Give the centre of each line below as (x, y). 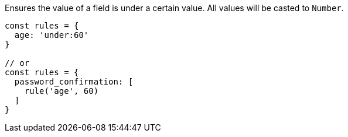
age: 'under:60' (52, 35)
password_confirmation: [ (74, 82)
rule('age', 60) (62, 91)
